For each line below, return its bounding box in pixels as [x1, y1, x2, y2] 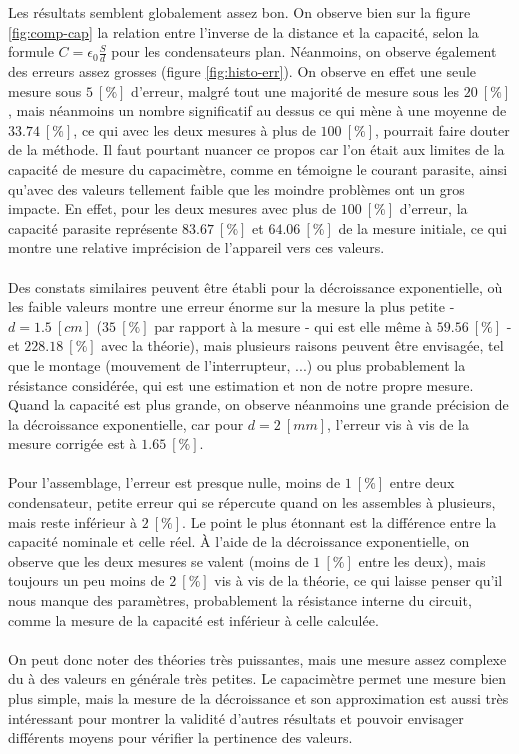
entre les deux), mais [358, 550, 486, 571]
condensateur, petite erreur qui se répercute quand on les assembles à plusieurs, [8, 492, 496, 513]
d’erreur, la [399, 198, 468, 219]
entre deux [389, 472, 455, 493]
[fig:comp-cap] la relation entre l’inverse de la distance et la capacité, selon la [8, 21, 479, 42]
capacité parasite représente [8, 217, 178, 238]
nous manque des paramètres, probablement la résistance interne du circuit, [8, 590, 472, 611]
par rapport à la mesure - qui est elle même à [154, 315, 433, 336]
